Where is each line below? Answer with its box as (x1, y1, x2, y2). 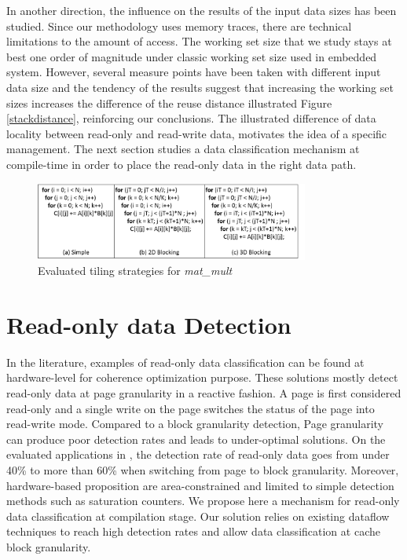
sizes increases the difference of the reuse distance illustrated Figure (6, 94, 332, 111)
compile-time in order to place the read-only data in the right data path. (6, 156, 357, 172)
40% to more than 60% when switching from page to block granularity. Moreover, (6, 461, 399, 478)
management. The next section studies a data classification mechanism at (6, 141, 360, 157)
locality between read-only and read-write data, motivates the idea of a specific (6, 125, 387, 141)
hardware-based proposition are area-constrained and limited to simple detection (6, 477, 394, 493)
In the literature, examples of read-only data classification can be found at (6, 353, 365, 370)
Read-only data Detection (6, 308, 291, 340)
